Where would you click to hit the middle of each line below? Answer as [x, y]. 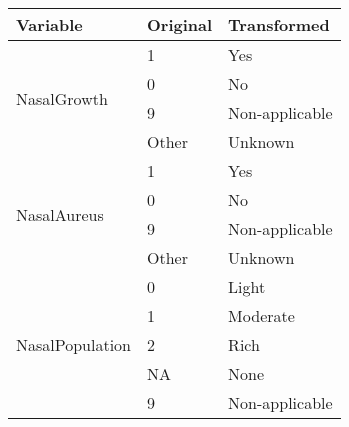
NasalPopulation [74, 344]
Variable [49, 24]
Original [180, 24]
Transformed [279, 24]
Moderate [261, 315]
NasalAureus [60, 214]
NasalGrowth [62, 98]
